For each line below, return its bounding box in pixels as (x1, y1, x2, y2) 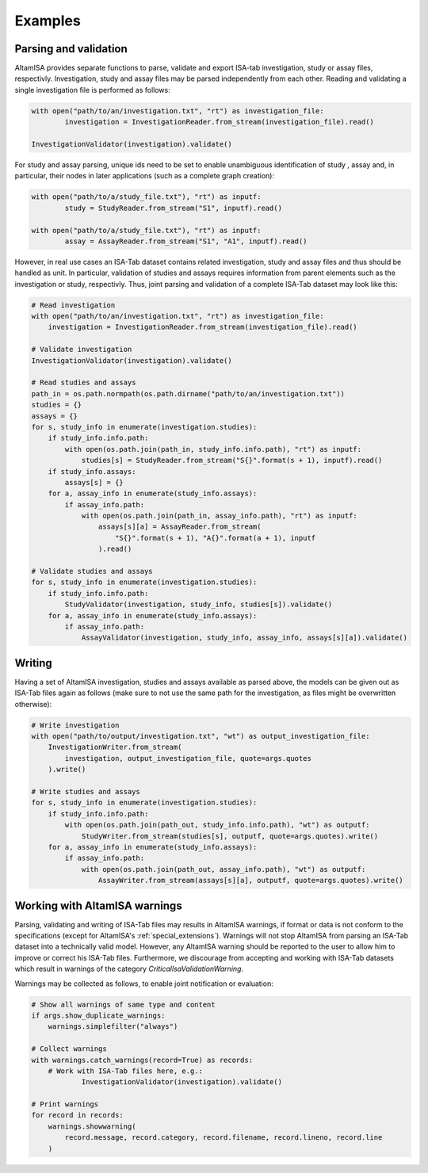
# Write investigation (31, 720, 120, 729)
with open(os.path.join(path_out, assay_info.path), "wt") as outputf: (81, 865, 366, 873)
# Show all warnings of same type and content (31, 999, 216, 1009)
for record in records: (31, 1110, 124, 1120)
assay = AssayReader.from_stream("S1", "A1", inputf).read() (64, 236, 308, 246)
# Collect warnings (31, 1045, 107, 1053)
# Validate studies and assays (31, 567, 154, 576)
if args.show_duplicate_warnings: (31, 1011, 166, 1020)
